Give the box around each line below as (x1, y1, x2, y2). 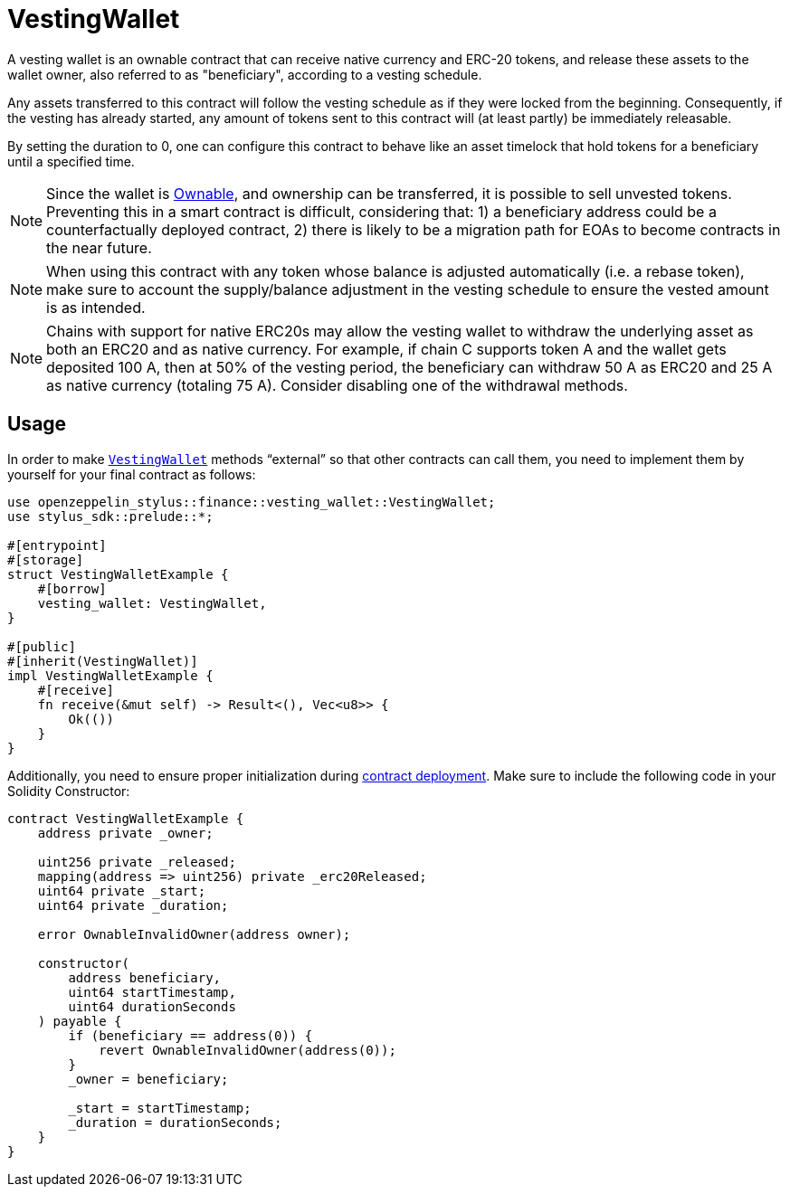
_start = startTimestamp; (68, 1100, 252, 1115)
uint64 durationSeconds (68, 999, 236, 1014)
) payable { (37, 1013, 122, 1028)
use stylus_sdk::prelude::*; (7, 508, 214, 524)
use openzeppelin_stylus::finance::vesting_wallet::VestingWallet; (7, 494, 496, 509)
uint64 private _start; (37, 883, 206, 898)
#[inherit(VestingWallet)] (7, 653, 198, 668)
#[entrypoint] (7, 537, 107, 553)
